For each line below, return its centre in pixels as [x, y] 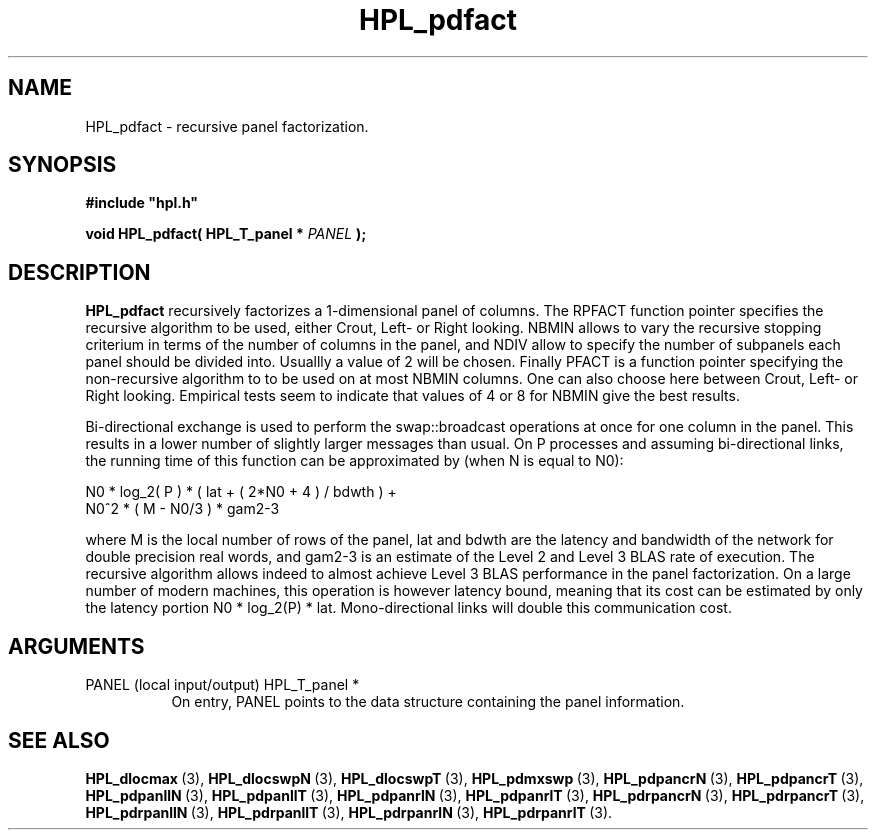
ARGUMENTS [76, 646]
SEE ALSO [59, 740]
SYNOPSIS [62, 165]
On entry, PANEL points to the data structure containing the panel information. [428, 702]
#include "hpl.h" [142, 203]
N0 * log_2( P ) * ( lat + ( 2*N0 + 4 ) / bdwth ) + [241, 492]
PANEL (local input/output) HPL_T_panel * [222, 685]
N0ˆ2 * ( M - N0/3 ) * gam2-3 [182, 509]
